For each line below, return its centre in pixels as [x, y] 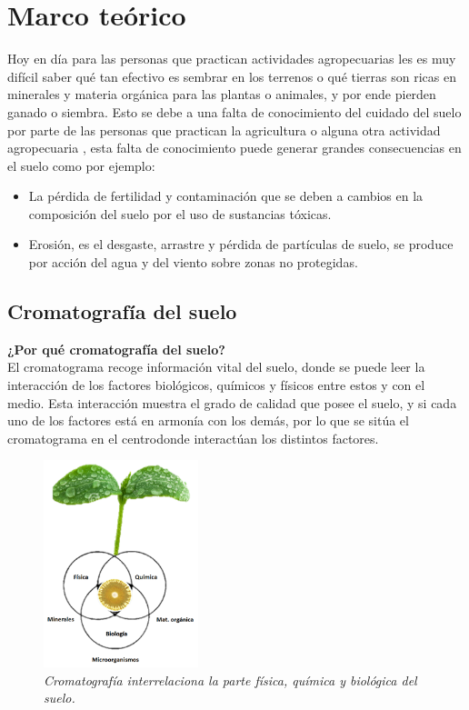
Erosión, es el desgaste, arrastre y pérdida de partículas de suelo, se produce [241, 244]
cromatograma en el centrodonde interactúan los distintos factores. [193, 438]
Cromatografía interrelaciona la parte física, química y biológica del [230, 680]
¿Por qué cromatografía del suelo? [116, 349]
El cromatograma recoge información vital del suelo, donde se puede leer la [216, 367]
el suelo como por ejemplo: [81, 165]
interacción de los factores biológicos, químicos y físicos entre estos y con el [216, 385]
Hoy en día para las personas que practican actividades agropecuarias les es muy [232, 59]
